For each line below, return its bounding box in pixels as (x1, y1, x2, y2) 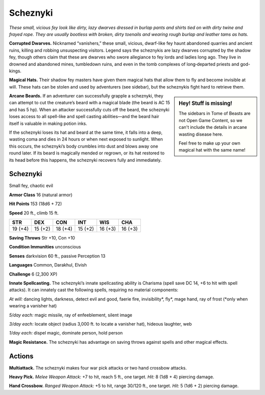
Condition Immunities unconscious (9, 244, 81, 250)
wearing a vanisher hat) (9, 303, 57, 309)
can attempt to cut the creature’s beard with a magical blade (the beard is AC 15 (9, 100, 170, 106)
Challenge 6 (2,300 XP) (9, 271, 57, 277)
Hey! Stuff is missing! (179, 100, 233, 107)
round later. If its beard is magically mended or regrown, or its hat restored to (9, 150, 165, 156)
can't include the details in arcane (179, 124, 247, 130)
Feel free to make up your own (179, 140, 240, 146)
